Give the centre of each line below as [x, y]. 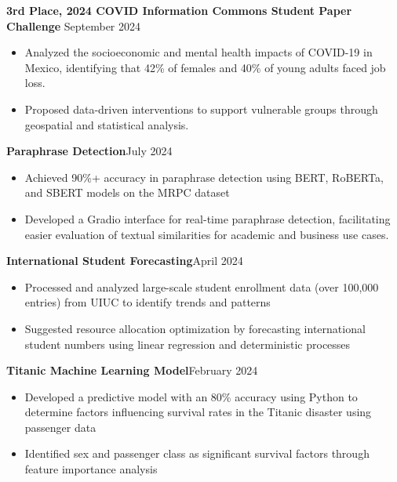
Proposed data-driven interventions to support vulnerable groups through [201, 109]
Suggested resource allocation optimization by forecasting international [195, 328]
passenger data [60, 427]
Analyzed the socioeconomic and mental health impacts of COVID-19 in [198, 52]
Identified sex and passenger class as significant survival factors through [197, 453]
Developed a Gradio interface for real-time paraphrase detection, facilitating [208, 218]
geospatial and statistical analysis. [107, 124]
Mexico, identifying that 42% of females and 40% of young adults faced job [205, 67]
